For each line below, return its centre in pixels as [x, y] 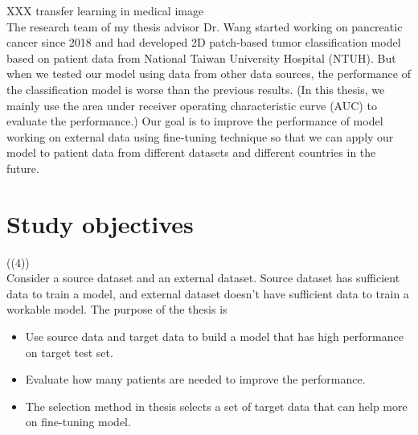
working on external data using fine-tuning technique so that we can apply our [200, 136]
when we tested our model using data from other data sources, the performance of [209, 74]
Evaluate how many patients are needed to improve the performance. [195, 379]
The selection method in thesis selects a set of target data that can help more [216, 406]
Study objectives [100, 223]
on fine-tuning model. [78, 422]
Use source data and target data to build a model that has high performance [214, 337]
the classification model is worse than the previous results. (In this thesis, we [196, 89]
